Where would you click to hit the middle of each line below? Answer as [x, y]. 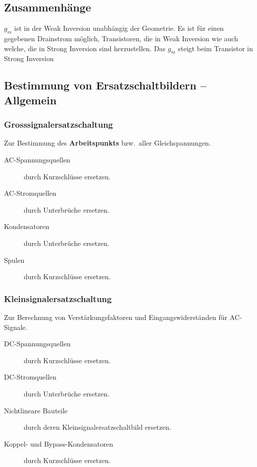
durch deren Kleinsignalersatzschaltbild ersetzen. [98, 427]
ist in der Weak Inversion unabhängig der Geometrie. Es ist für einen [119, 28]
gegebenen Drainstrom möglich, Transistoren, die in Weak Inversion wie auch [121, 38]
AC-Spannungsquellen [37, 159]
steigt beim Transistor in [215, 48]
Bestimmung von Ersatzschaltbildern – [105, 85]
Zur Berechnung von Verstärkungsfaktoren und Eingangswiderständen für [116, 317]
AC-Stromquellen [30, 193]
